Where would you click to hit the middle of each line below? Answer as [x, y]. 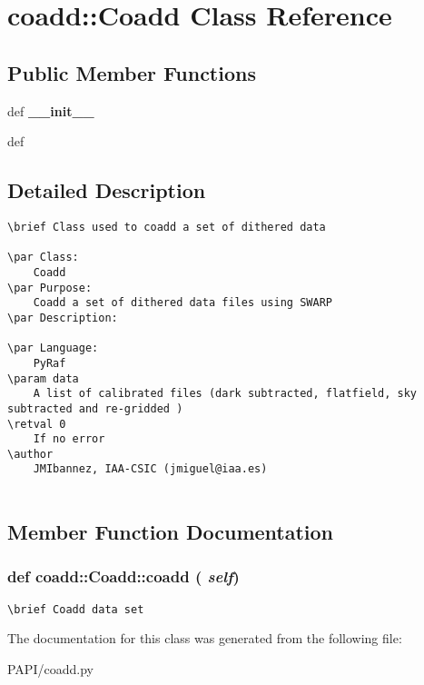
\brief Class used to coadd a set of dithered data [167, 227]
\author [30, 454]
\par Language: [53, 348]
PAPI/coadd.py [50, 669]
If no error [69, 439]
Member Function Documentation [171, 532]
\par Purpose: [50, 288]
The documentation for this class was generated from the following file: [205, 638]
